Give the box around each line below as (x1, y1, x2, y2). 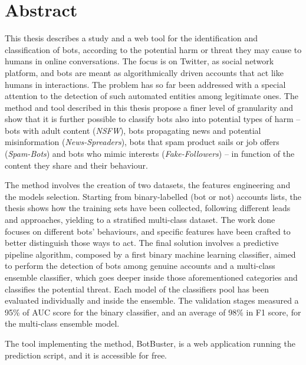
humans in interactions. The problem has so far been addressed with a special (5, 78, 286, 90)
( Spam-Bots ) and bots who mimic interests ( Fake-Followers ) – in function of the (5, 147, 295, 160)
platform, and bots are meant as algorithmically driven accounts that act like (5, 66, 284, 78)
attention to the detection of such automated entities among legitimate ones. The (5, 90, 298, 102)
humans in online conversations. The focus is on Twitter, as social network (5, 55, 274, 67)
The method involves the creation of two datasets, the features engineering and (5, 179, 291, 191)
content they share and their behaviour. (5, 159, 148, 171)
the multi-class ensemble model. (5, 317, 120, 330)
